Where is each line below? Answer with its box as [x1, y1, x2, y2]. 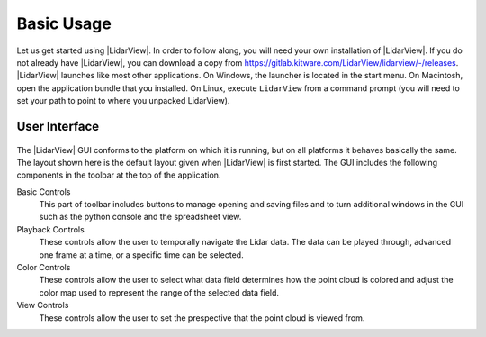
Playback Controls [16, 223, 85, 234]
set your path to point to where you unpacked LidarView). [16, 96, 230, 106]
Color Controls [16, 262, 71, 273]
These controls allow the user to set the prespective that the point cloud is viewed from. [39, 312, 365, 323]
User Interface [16, 118, 100, 134]
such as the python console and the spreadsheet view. [39, 212, 242, 223]
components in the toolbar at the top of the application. [16, 169, 221, 180]
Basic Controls [16, 186, 71, 197]
